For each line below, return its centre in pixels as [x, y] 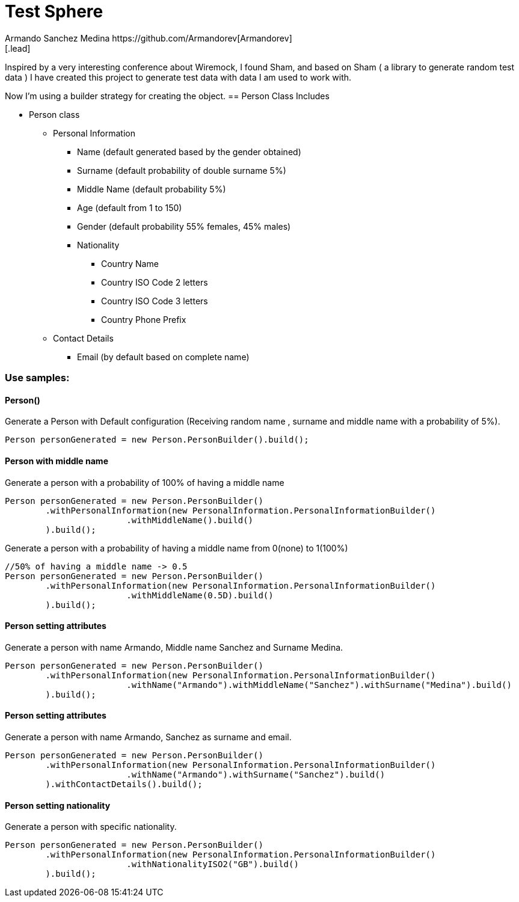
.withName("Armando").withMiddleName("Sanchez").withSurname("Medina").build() [319, 685]
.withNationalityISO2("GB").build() [213, 864]
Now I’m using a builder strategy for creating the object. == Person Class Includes [167, 96]
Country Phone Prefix [144, 319]
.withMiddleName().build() [190, 520]
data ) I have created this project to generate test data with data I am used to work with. [178, 77]
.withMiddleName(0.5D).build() [200, 595]
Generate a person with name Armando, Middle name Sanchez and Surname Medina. [174, 647]
